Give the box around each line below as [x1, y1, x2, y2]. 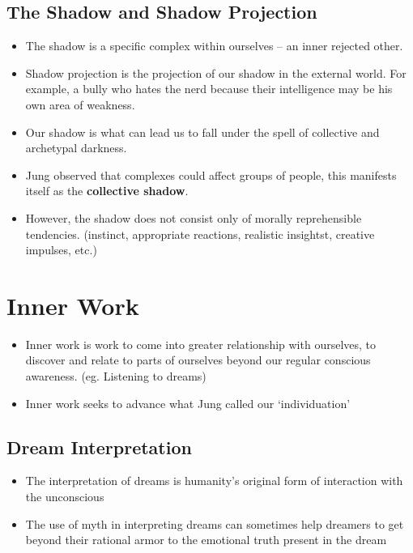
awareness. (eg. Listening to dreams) [25, 368, 206, 385]
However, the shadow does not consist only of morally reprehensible [25, 209, 362, 226]
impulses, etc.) [25, 241, 97, 258]
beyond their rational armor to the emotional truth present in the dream [25, 531, 387, 548]
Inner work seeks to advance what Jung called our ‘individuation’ [25, 394, 351, 411]
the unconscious [25, 488, 104, 505]
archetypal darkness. [25, 139, 127, 156]
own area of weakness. [25, 96, 135, 113]
